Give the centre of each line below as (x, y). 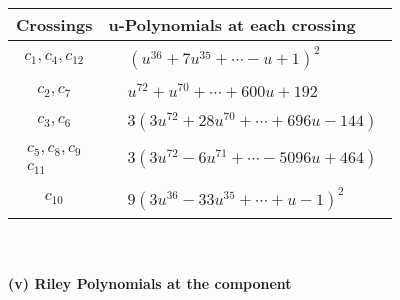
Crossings (54, 24)
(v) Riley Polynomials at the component (150, 283)
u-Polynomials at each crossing (232, 24)
